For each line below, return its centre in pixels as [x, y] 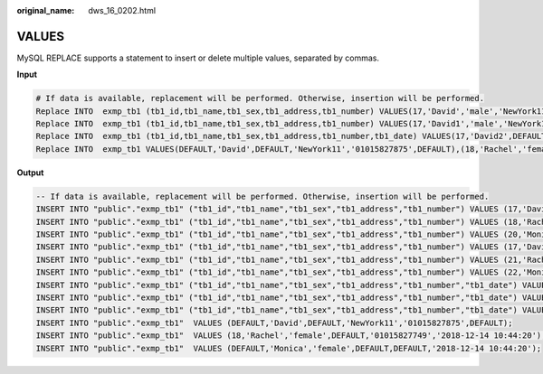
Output [30, 173]
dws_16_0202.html [122, 10]
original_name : [46, 10]
